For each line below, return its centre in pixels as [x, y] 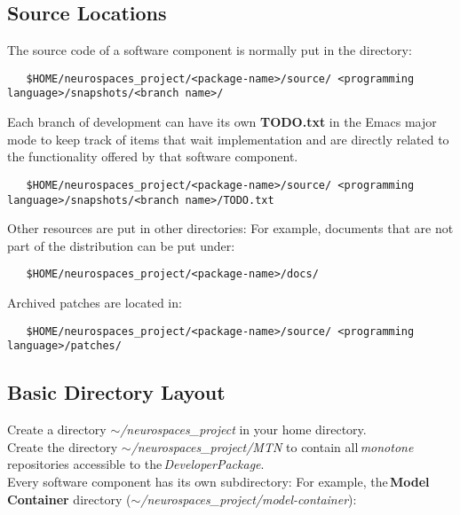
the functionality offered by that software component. [153, 156]
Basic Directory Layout [116, 392]
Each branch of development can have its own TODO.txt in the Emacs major [222, 122]
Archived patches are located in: [95, 303]
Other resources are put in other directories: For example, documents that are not [230, 228]
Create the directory [63, 446]
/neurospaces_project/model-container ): [249, 499]
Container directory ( [69, 499]
